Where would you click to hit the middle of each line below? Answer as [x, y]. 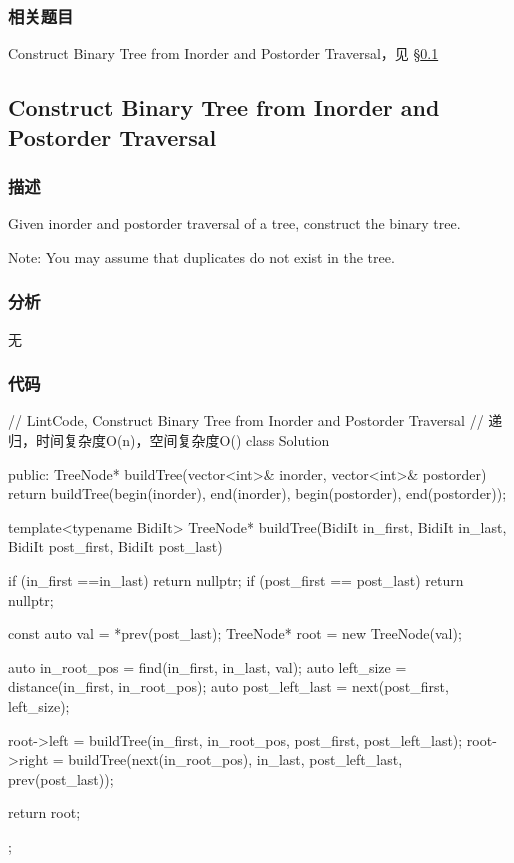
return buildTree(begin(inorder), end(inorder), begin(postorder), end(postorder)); [257, 493]
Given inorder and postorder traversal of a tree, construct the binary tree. [234, 223]
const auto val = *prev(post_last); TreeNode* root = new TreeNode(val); [235, 633]
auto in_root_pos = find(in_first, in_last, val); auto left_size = [207, 666]
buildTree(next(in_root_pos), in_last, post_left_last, [235, 759]
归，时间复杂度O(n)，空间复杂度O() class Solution [169, 440]
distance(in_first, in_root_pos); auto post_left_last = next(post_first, [228, 686]
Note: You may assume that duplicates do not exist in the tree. [201, 256]
